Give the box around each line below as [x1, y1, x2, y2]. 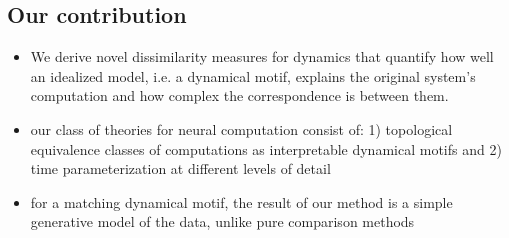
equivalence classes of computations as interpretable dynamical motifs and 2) [30, 138, 502, 159]
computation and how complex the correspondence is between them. [30, 85, 449, 106]
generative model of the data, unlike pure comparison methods [30, 211, 415, 232]
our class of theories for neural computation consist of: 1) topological [30, 118, 453, 139]
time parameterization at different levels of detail [30, 158, 331, 179]
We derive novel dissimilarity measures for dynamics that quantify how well [30, 46, 494, 67]
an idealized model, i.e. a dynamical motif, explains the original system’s [30, 65, 476, 86]
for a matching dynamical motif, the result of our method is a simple [30, 191, 453, 212]
